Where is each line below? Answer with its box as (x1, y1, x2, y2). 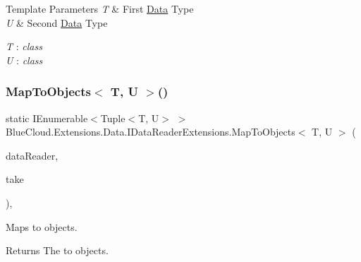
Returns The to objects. (6, 243, 109, 258)
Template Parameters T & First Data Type (6, 1, 194, 16)
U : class (6, 52, 43, 67)
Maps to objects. (6, 219, 78, 234)
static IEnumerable (6, 110, 88, 125)
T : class (6, 39, 42, 54)
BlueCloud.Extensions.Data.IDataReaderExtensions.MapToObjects (6, 124, 295, 139)
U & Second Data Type (6, 15, 108, 30)
